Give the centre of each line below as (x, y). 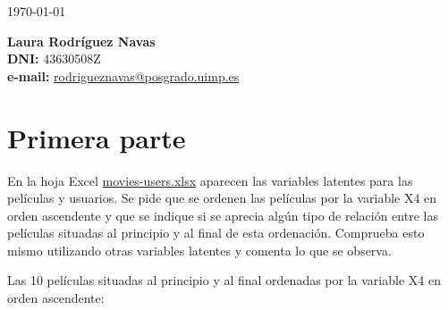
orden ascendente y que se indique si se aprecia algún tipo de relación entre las (223, 215)
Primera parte (97, 137)
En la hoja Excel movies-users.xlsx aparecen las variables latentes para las (210, 180)
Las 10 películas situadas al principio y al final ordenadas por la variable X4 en (224, 280)
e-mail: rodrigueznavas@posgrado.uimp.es (123, 75)
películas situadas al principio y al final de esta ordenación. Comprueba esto (216, 233)
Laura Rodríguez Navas (81, 41)
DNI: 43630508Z (54, 59)
